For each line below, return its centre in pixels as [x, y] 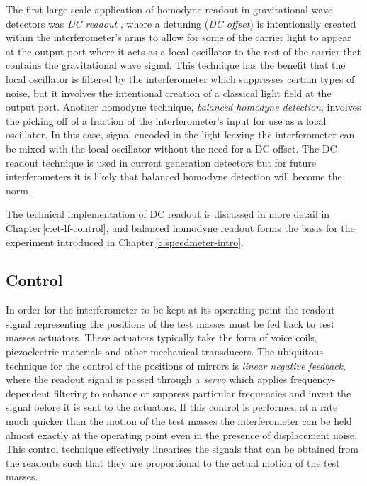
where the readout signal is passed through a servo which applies [147, 379]
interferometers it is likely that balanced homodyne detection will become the [174, 176]
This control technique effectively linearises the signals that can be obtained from [182, 449]
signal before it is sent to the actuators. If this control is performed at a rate [172, 407]
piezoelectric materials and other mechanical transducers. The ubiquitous [165, 352]
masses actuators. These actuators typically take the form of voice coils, [162, 337]
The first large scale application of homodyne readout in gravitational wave [169, 9]
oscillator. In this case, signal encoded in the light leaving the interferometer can [180, 134]
